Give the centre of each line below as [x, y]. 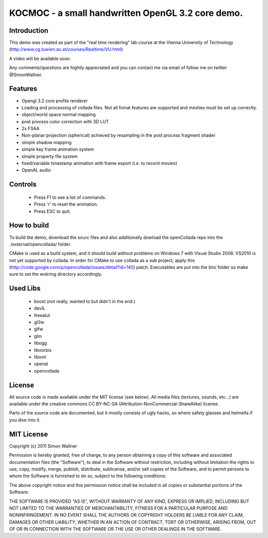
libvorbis [43, 350]
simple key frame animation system [58, 150]
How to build [29, 225]
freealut [42, 315]
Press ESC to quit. [53, 211]
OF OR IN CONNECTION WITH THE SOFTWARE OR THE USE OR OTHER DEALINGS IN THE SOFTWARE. [115, 529]
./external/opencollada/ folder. [40, 244]
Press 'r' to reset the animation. [66, 204]
